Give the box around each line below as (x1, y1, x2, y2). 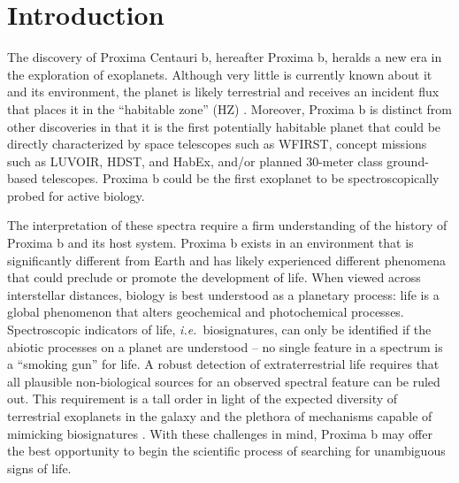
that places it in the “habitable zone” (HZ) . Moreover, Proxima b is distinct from (7, 99, 453, 118)
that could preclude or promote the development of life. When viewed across (7, 268, 421, 287)
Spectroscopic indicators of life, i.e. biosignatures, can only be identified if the (7, 320, 432, 339)
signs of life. (7, 458, 72, 477)
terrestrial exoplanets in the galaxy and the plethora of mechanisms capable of (7, 407, 432, 425)
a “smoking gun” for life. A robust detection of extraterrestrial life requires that (7, 355, 440, 373)
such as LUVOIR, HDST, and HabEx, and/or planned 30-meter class (7, 151, 383, 170)
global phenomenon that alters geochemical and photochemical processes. (7, 303, 404, 321)
